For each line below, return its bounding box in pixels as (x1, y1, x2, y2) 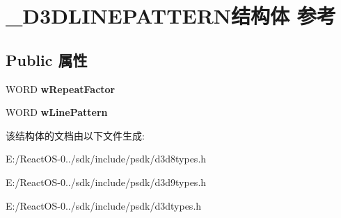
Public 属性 (6, 49, 88, 70)
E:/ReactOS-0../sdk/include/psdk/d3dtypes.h (6, 198, 202, 212)
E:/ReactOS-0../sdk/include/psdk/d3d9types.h (6, 174, 207, 189)
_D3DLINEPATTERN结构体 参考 (6, 1, 336, 30)
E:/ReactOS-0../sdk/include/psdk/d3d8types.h (6, 151, 207, 166)
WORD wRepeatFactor (6, 81, 116, 96)
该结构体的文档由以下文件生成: (6, 128, 145, 142)
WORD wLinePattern (6, 105, 108, 119)
